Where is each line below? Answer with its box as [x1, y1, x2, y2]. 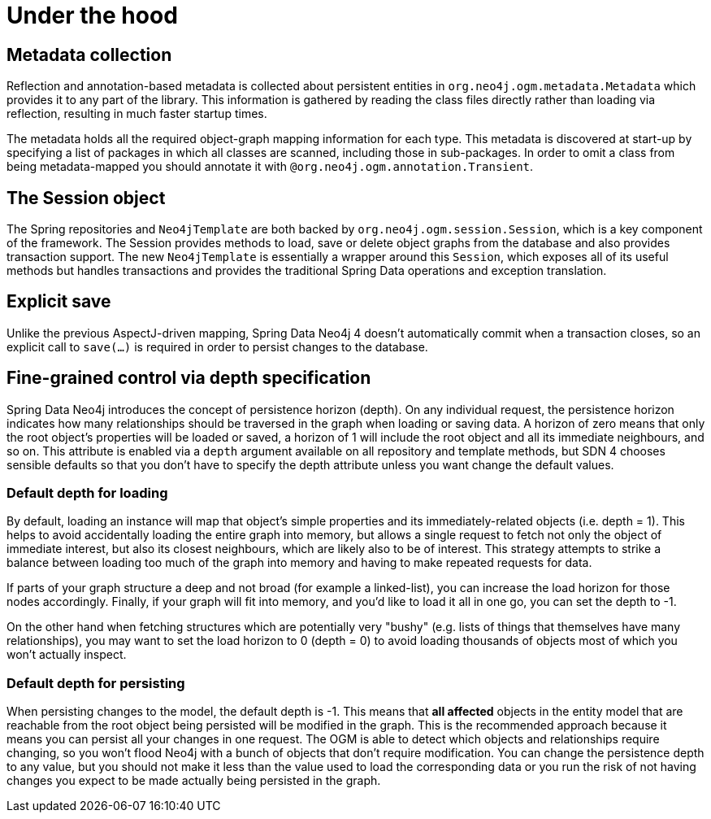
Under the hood [7, 2, 178, 29]
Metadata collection [7, 44, 172, 65]
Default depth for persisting [7, 674, 185, 691]
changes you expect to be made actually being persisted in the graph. [7, 773, 381, 788]
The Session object [7, 187, 166, 208]
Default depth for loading [7, 485, 168, 502]
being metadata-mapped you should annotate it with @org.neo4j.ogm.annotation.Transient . [7, 159, 534, 174]
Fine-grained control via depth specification [7, 368, 371, 389]
